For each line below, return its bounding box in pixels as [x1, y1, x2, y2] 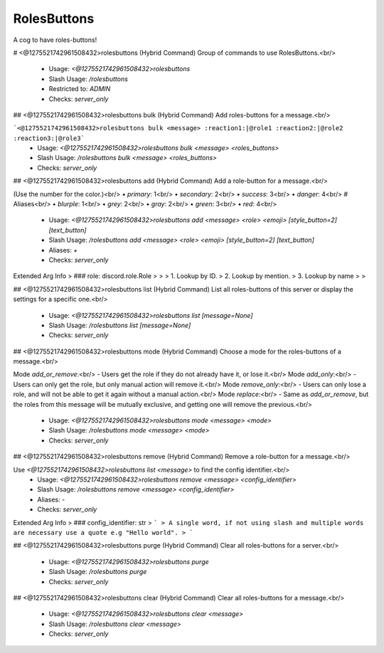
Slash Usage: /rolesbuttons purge [48, 568, 147, 576]
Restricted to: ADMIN [48, 85, 111, 93]
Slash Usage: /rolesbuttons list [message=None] [48, 321, 191, 329]
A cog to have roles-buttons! [13, 36, 97, 44]
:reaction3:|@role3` [13, 134, 85, 142]
